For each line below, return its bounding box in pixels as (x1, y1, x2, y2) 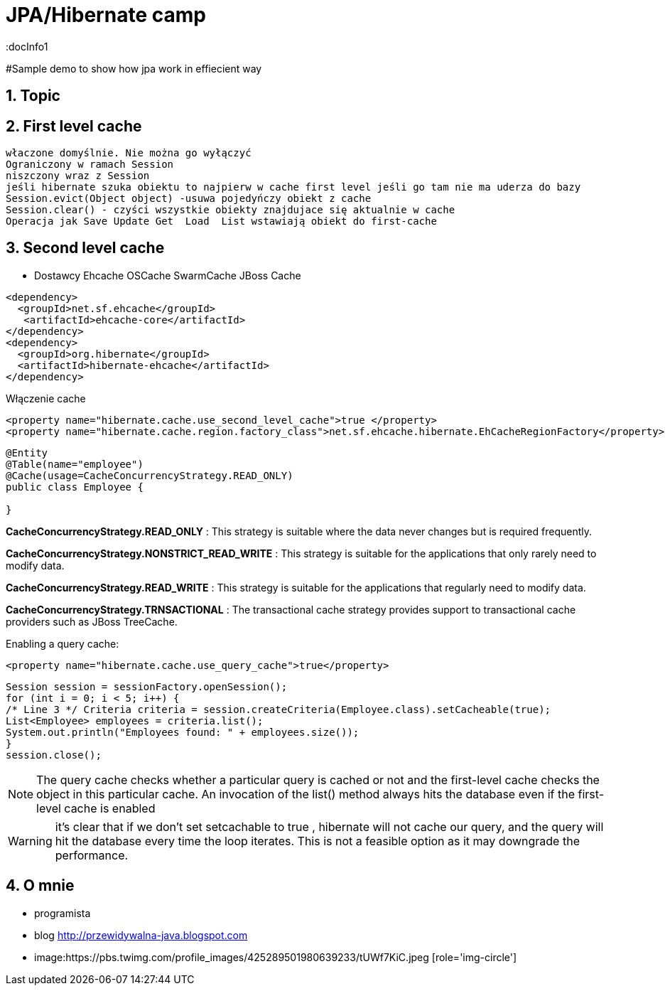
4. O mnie (6, 877, 75, 895)
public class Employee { (6, 481, 144, 493)
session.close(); (6, 749, 102, 761)
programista (34, 906, 91, 919)
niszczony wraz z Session (6, 170, 150, 182)
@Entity (6, 446, 48, 459)
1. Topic (6, 87, 60, 105)
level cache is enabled (36, 800, 156, 815)
